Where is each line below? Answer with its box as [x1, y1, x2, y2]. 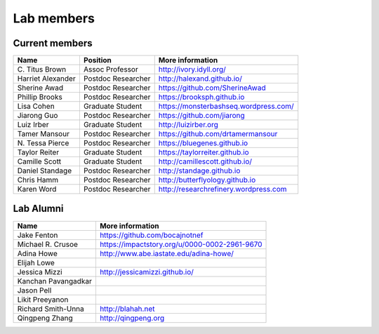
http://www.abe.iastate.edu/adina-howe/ [99, 248, 234, 258]
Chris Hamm [17, 175, 59, 185]
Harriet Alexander [17, 74, 77, 83]
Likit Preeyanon [17, 295, 69, 305]
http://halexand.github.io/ [158, 74, 242, 83]
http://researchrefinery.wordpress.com [158, 185, 287, 194]
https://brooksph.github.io [158, 92, 245, 102]
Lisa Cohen [17, 102, 55, 112]
